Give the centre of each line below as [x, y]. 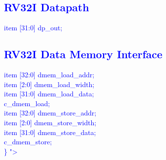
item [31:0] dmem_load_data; [49, 94]
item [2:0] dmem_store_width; [50, 122]
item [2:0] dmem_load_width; [49, 84]
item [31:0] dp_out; [33, 28]
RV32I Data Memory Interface [83, 54]
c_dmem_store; [28, 142]
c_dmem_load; [27, 103]
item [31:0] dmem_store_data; [50, 132]
